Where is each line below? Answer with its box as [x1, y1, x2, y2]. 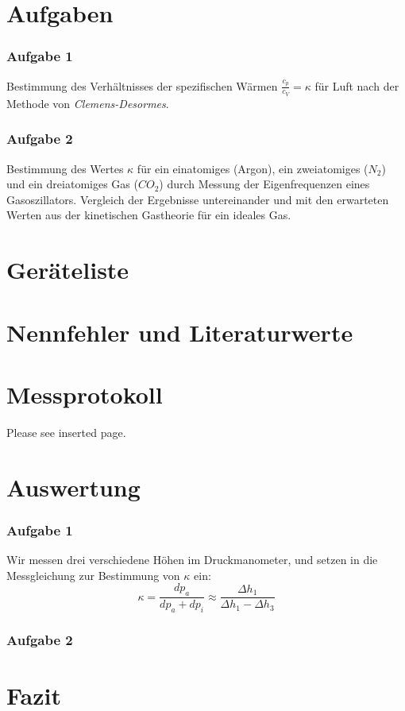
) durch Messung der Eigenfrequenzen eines [159, 176, 370, 192]
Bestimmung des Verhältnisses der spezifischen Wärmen [6, 77, 278, 94]
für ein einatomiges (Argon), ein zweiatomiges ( [137, 160, 368, 176]
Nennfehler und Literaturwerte [6, 315, 353, 348]
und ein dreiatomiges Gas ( [6, 176, 138, 192]
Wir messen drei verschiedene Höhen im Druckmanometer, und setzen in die [6, 551, 378, 568]
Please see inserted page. [6, 423, 126, 440]
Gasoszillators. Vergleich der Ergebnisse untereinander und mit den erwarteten [6, 191, 389, 207]
